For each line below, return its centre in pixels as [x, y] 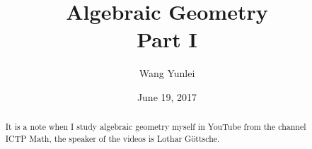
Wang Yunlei [167, 73]
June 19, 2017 [167, 96]
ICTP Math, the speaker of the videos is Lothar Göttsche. [112, 138]
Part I [167, 39]
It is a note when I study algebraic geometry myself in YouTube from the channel [156, 127]
